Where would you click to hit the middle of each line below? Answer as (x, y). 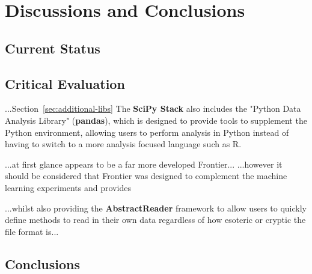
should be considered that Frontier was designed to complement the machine (146, 176)
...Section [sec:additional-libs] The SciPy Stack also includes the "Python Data (153, 108)
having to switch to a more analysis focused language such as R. (123, 144)
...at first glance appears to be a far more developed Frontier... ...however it (144, 164)
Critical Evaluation (65, 83)
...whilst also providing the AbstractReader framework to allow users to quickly (156, 208)
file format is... (32, 231)
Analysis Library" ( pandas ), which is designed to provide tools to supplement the (156, 120)
